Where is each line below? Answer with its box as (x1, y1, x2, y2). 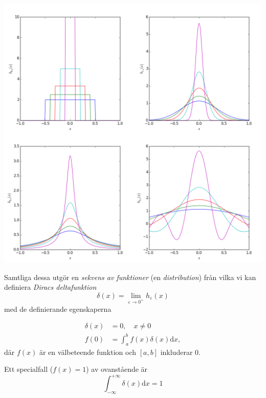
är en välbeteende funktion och (39, 346, 137, 357)
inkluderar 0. (160, 346, 201, 357)
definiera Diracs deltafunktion (4, 282, 97, 292)
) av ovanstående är (86, 364, 148, 374)
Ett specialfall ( (4, 364, 53, 374)
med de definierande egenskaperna (4, 303, 112, 314)
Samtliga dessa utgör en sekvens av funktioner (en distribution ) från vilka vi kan (4, 271, 256, 282)
